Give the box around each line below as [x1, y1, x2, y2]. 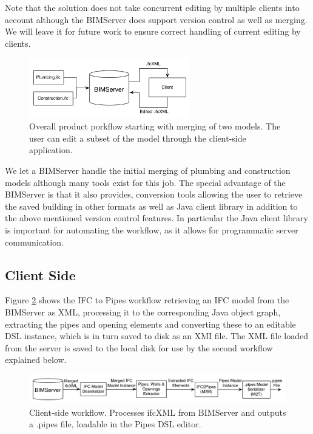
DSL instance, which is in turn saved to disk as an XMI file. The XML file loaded [5, 329, 308, 342]
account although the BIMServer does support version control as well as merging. [5, 13, 308, 26]
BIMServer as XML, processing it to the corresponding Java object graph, [5, 305, 281, 318]
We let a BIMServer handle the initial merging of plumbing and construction [5, 164, 291, 176]
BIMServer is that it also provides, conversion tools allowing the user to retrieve [5, 188, 303, 201]
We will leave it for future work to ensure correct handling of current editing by [5, 25, 301, 38]
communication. [5, 235, 64, 248]
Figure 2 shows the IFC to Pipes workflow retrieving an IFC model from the [5, 294, 289, 306]
